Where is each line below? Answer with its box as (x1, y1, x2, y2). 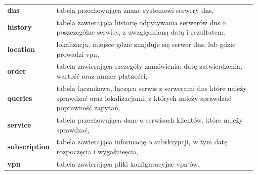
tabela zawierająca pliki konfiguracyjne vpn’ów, (56, 158, 200, 169)
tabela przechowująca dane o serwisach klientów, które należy (56, 114, 243, 125)
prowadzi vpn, (56, 48, 99, 59)
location (7, 44, 35, 54)
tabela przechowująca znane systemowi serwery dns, (56, 4, 214, 15)
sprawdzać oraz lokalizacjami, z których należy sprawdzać (56, 92, 231, 103)
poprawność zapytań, (56, 102, 120, 113)
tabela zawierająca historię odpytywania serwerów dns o (56, 17, 226, 27)
